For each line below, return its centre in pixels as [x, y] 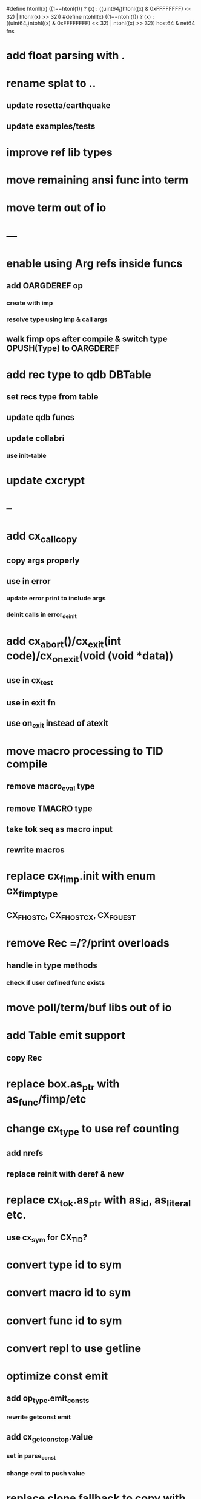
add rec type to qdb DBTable [79, 374]
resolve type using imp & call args [57, 319]
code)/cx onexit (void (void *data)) [90, 657]
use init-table [26, 455]
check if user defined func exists [56, 982]
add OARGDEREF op [45, 286]
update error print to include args [56, 599]
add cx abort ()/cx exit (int [64, 642]
